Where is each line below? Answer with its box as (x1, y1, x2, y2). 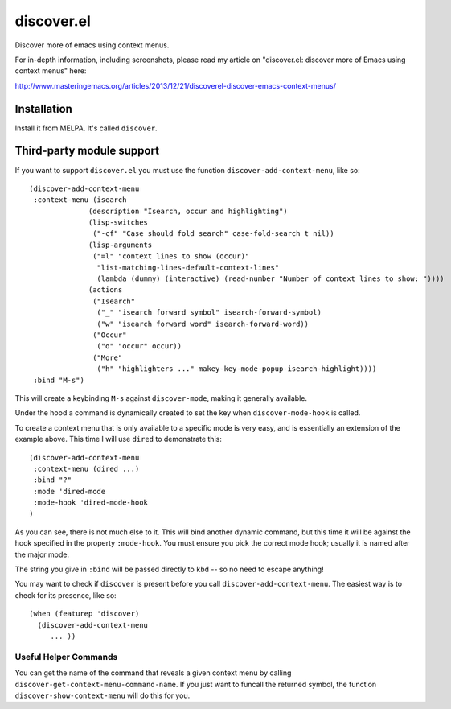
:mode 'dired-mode (33, 487, 106, 496)
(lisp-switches (88, 218, 149, 227)
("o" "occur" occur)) (96, 342, 182, 351)
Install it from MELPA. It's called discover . (14, 123, 158, 133)
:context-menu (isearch (33, 196, 127, 204)
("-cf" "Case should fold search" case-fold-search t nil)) (92, 229, 334, 238)
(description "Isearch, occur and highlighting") (88, 206, 289, 216)
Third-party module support (14, 144, 160, 158)
